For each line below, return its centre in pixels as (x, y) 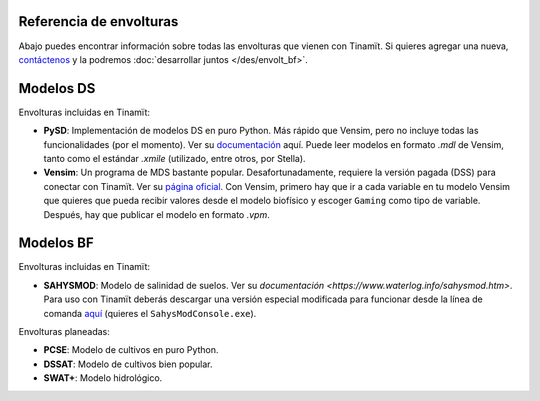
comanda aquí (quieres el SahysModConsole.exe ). (150, 313)
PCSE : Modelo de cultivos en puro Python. (131, 350)
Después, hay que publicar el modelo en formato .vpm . (156, 214)
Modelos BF (56, 243)
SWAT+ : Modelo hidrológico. (103, 378)
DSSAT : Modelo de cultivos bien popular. (128, 364)
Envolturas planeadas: (64, 332)
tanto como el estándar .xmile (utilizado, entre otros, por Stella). (174, 158)
